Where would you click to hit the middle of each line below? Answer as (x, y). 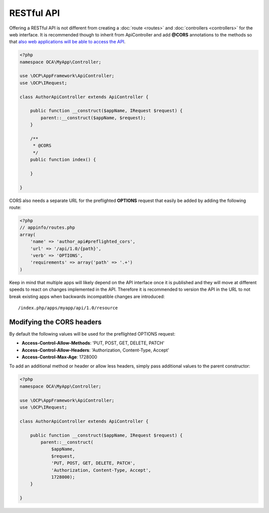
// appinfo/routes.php (47, 228)
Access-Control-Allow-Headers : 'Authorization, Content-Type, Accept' (95, 350)
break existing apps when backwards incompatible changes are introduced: (87, 296)
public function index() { (63, 160)
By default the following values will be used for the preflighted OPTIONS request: (92, 334)
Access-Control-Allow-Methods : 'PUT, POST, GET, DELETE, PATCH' (93, 343)
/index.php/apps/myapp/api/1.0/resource (68, 308)
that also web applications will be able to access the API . (67, 42)
